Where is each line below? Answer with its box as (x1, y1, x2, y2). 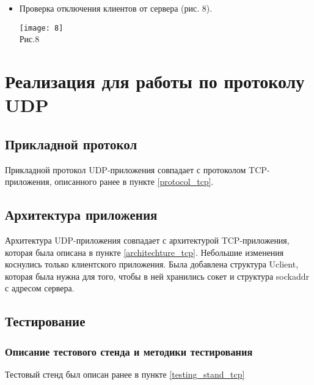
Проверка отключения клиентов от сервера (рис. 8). (19, 2, 213, 14)
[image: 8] (19, 23, 64, 32)
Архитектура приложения (5, 205, 158, 224)
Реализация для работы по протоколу (5, 69, 305, 94)
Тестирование (5, 312, 86, 331)
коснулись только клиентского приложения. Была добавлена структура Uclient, (5, 258, 299, 271)
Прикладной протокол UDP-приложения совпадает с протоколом (5, 163, 246, 176)
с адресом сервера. (5, 282, 75, 294)
